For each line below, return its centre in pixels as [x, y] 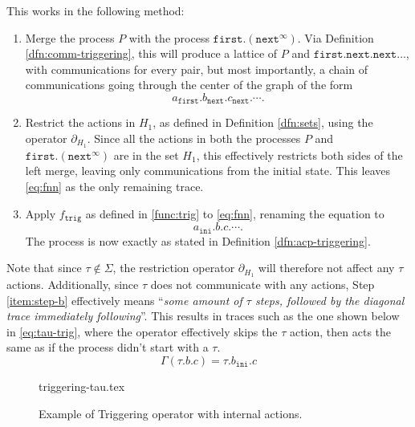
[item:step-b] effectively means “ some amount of [124, 300]
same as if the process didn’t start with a [108, 347]
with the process [169, 37]
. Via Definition [336, 37]
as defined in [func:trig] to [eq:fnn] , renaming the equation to [235, 213]
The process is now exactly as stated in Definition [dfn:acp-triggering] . [198, 240]
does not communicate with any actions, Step [262, 285]
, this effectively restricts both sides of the [299, 155]
